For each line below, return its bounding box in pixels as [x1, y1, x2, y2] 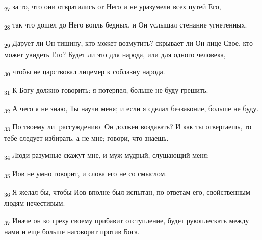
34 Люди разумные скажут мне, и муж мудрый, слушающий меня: [4, 150, 209, 162]
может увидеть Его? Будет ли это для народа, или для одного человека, [4, 49, 226, 60]
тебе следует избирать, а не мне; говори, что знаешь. [4, 132, 169, 143]
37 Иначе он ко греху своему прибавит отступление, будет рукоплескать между [4, 215, 249, 227]
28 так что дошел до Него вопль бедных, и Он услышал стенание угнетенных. [4, 19, 247, 31]
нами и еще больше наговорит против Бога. [4, 226, 140, 237]
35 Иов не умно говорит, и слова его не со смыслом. [4, 168, 167, 180]
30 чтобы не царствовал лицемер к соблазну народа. [4, 66, 165, 78]
